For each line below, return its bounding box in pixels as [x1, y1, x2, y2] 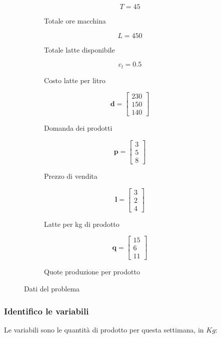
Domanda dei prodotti [44, 123, 112, 133]
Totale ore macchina [44, 16, 106, 26]
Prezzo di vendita [44, 171, 97, 181]
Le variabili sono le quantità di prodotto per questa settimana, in [4, 324, 204, 334]
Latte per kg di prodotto [44, 218, 119, 229]
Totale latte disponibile [44, 44, 115, 55]
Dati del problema [24, 283, 80, 293]
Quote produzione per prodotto [44, 266, 140, 277]
